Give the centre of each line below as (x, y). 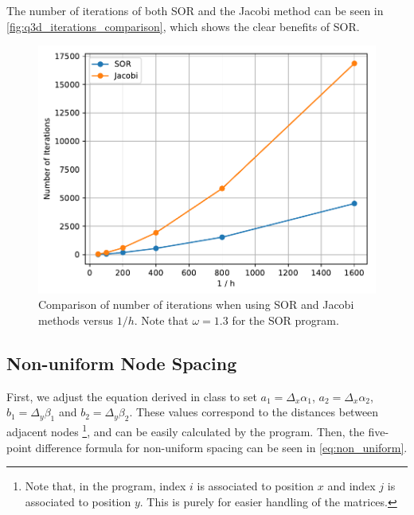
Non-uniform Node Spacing (122, 363)
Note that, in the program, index (105, 486)
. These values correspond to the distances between (254, 412)
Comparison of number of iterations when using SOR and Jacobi (196, 304)
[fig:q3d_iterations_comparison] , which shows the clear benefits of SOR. (183, 26)
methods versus (76, 320)
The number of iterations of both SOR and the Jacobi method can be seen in (195, 10)
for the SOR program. (285, 320)
